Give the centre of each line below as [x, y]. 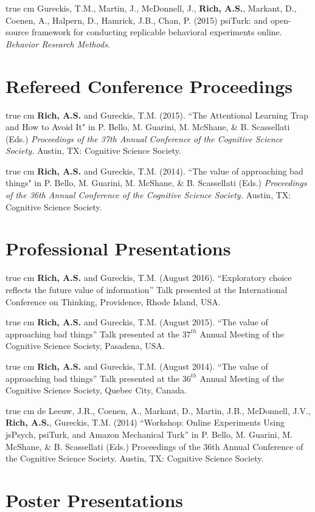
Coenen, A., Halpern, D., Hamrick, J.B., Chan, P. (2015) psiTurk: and [137, 20]
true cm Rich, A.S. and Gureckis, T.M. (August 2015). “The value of [137, 322]
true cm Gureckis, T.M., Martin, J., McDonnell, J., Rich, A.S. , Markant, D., [151, 8]
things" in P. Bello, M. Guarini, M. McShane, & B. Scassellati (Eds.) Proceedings [156, 183]
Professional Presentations [118, 248]
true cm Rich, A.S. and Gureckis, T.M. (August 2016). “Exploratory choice [149, 278]
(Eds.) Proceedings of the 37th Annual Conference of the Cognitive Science [144, 138]
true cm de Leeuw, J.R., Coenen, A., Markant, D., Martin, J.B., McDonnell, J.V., [158, 410]
